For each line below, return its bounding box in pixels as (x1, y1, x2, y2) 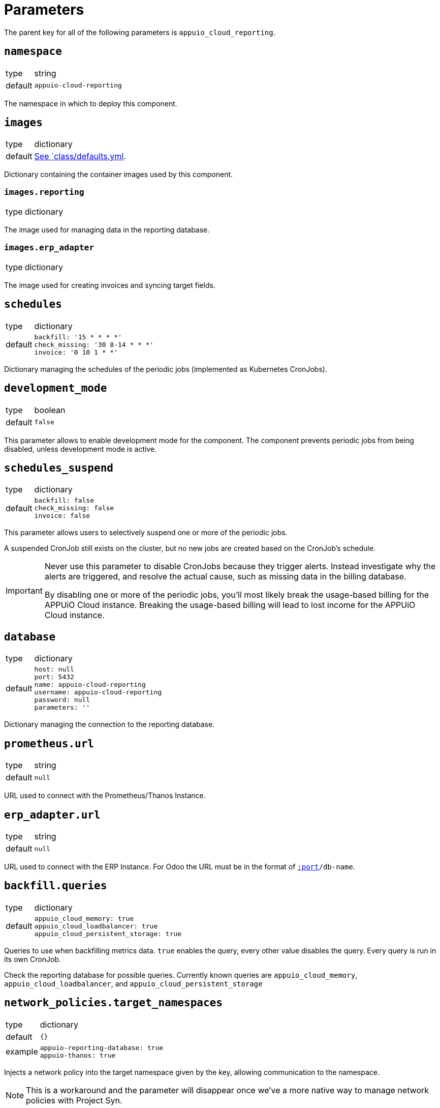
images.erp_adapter (4, 242, 95, 252)
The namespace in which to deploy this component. (4, 99, 177, 108)
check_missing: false (34, 504, 114, 512)
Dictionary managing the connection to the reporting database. (4, 720, 215, 729)
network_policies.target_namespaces (4, 997, 223, 1009)
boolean (34, 404, 66, 415)
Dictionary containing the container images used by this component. (4, 170, 233, 179)
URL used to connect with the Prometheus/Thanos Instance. (4, 791, 206, 800)
